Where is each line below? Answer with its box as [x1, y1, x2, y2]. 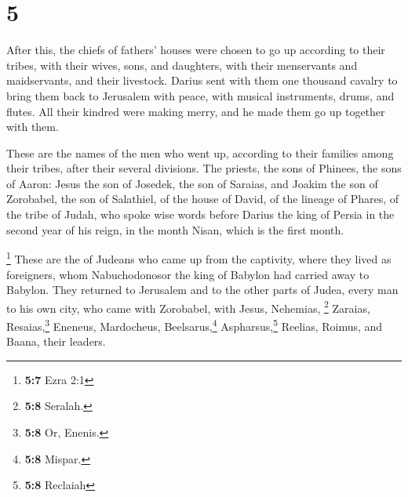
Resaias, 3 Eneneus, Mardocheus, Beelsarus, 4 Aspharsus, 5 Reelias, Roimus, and [6, 315, 383, 334]
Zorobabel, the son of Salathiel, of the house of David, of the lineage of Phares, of [6, 190, 399, 207]
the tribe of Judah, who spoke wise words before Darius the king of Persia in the [6, 206, 395, 223]
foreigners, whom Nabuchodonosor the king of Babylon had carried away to [6, 266, 370, 282]
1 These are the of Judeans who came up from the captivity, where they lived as [6, 248, 392, 267]
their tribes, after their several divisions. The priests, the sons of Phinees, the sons [6, 160, 402, 176]
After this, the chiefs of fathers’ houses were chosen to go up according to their [6, 42, 385, 58]
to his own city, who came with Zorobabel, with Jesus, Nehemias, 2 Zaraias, [6, 297, 370, 316]
